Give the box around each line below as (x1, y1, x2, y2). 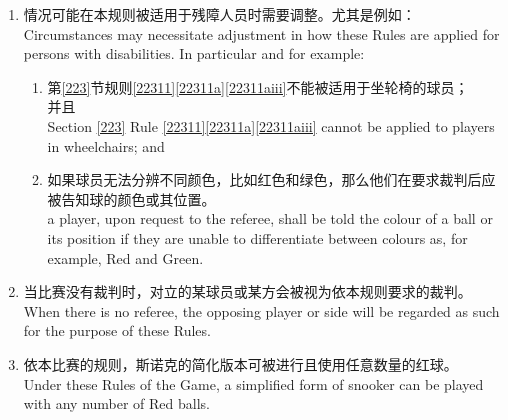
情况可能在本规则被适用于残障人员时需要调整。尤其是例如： (23, 4, 416, 24)
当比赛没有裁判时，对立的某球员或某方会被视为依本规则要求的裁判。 (23, 281, 472, 302)
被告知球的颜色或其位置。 (47, 188, 216, 209)
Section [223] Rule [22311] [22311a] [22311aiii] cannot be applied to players (47, 115, 495, 136)
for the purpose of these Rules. (23, 320, 211, 341)
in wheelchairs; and (47, 135, 165, 156)
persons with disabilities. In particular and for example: (23, 43, 365, 64)
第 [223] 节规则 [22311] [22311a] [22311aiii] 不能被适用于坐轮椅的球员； (47, 76, 469, 97)
